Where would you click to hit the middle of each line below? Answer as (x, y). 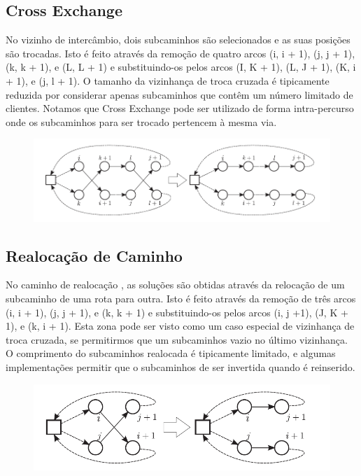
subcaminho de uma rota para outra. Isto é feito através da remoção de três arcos (181, 299)
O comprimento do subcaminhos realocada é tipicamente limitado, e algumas (171, 353)
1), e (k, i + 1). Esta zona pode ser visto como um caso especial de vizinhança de (180, 326)
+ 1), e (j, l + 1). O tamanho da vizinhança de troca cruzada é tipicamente (168, 80)
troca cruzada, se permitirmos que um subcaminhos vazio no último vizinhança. (177, 339)
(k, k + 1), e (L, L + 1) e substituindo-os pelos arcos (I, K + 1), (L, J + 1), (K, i (181, 67)
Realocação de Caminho (94, 255)
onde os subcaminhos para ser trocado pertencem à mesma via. (141, 121)
